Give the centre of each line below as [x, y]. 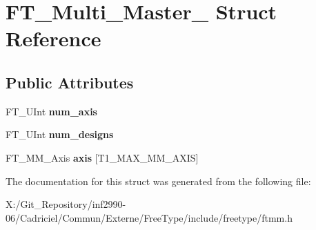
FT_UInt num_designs [60, 134]
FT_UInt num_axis [51, 111]
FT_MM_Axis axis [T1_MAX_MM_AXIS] [102, 157]
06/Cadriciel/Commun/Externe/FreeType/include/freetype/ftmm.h [149, 217]
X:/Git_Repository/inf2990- [66, 204]
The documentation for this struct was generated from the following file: [158, 181]
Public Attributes [70, 82]
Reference [53, 38]
